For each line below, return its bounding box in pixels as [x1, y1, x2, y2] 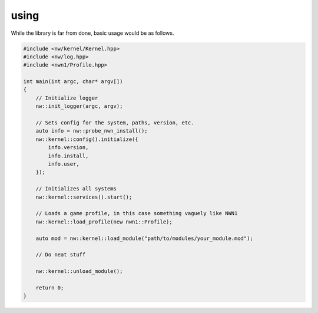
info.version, [48, 144, 89, 151]
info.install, [48, 152, 89, 159]
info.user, [48, 161, 79, 167]
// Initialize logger [35, 94, 98, 101]
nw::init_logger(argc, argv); [35, 103, 123, 110]
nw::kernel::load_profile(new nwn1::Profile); [35, 218, 173, 225]
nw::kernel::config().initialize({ [35, 136, 138, 143]
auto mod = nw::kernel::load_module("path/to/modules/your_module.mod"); [35, 235, 253, 242]
